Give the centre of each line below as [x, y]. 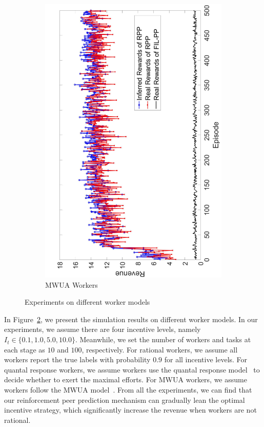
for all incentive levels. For [206, 359]
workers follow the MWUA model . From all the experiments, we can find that [128, 390]
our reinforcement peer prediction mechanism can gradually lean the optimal [125, 400]
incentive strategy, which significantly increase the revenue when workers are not [130, 410]
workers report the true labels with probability [77, 359]
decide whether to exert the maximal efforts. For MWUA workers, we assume [126, 379]
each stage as [25, 349]
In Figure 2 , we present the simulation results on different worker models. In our [131, 319]
